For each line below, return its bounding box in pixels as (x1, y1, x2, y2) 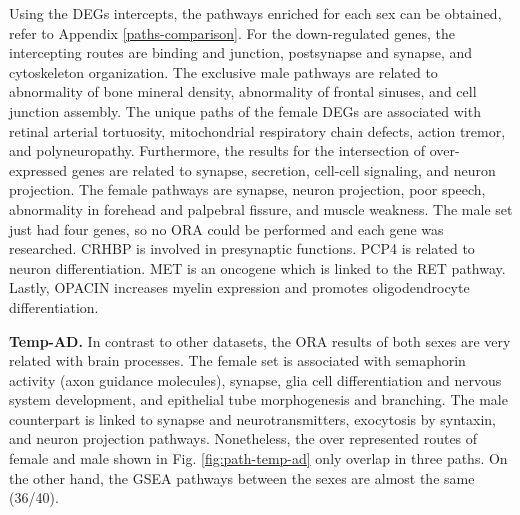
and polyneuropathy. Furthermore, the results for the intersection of (9, 140, 426, 161)
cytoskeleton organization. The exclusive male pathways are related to (9, 61, 438, 82)
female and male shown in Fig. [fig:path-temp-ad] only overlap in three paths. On (9, 448, 508, 469)
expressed (9, 159, 68, 180)
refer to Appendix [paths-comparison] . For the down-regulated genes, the (9, 22, 455, 43)
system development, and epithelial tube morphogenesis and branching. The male (9, 389, 508, 410)
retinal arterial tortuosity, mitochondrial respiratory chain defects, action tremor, (9, 120, 506, 141)
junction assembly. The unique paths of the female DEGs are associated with (9, 100, 481, 121)
